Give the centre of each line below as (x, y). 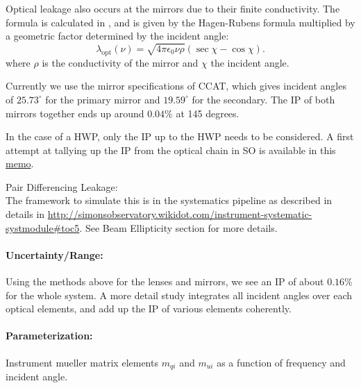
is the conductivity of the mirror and (120, 62)
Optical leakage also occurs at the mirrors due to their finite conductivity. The (173, 8)
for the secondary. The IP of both (263, 99)
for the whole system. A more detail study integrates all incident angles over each (179, 295)
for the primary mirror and (103, 99)
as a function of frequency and (281, 362)
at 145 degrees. (208, 113)
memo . (20, 163)
